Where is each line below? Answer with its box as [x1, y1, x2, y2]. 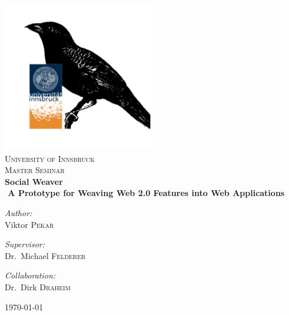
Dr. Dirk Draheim [5, 281, 71, 293]
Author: [5, 207, 32, 219]
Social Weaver [5, 175, 63, 187]
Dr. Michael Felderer [5, 249, 86, 261]
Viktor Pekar [5, 218, 54, 230]
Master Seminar [5, 164, 65, 176]
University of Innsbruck [5, 152, 95, 164]
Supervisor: [5, 238, 45, 250]
